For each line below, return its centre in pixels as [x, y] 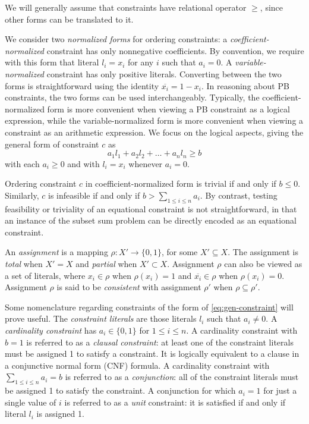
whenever [146, 163]
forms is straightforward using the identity [82, 85]
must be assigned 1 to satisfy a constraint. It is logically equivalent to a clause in [152, 354]
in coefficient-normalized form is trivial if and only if [181, 183]
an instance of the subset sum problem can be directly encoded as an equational [151, 220]
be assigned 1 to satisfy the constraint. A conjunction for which [120, 390]
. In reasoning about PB [245, 85]
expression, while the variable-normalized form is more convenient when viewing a [154, 120]
